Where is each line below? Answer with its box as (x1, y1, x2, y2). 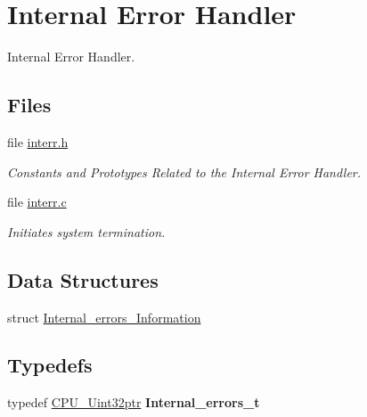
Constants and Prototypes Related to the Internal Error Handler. (7, 162, 362, 181)
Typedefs (7, 351, 93, 379)
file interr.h (7, 132, 69, 151)
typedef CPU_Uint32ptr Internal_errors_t (7, 393, 260, 412)
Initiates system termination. (7, 222, 166, 241)
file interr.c (7, 192, 67, 211)
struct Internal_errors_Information (7, 307, 201, 326)
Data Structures (7, 266, 159, 293)
